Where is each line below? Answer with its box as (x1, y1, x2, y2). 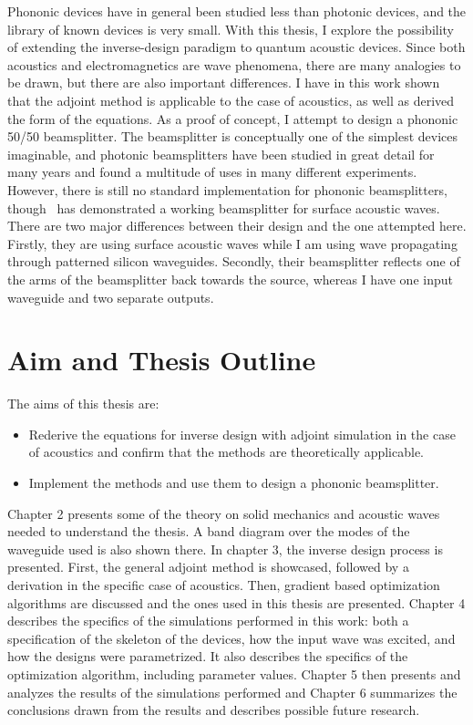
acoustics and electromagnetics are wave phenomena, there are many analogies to (7, 55, 461, 74)
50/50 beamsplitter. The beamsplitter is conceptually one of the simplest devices (7, 127, 458, 146)
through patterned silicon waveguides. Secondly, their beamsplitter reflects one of (7, 252, 460, 271)
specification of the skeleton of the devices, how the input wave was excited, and (7, 628, 456, 647)
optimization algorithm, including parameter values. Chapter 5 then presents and (7, 664, 461, 683)
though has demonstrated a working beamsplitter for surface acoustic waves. (7, 198, 440, 217)
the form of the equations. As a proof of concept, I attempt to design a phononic (7, 109, 458, 128)
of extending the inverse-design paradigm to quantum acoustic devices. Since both (7, 37, 466, 57)
